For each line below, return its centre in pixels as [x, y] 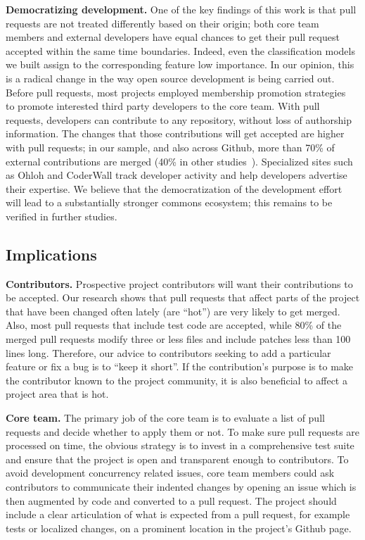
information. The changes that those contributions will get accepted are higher [175, 133]
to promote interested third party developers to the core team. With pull [163, 106]
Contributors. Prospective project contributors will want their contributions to [179, 283]
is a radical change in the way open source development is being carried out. [170, 78]
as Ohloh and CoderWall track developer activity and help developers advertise [177, 175]
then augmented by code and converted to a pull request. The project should [171, 500]
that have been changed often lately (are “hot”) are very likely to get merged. [173, 311]
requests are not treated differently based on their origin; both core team [162, 23]
